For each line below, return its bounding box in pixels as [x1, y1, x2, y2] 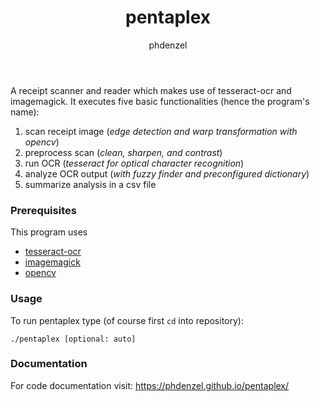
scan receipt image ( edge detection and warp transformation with [24, 125, 298, 137]
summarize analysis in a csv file [24, 178, 157, 190]
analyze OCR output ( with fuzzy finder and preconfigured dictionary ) [24, 167, 310, 180]
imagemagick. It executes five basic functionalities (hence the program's [10, 95, 310, 107]
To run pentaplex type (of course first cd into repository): [10, 314, 244, 326]
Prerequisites [10, 203, 77, 217]
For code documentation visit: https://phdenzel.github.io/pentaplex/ [10, 379, 290, 391]
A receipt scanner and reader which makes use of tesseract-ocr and [10, 84, 292, 96]
